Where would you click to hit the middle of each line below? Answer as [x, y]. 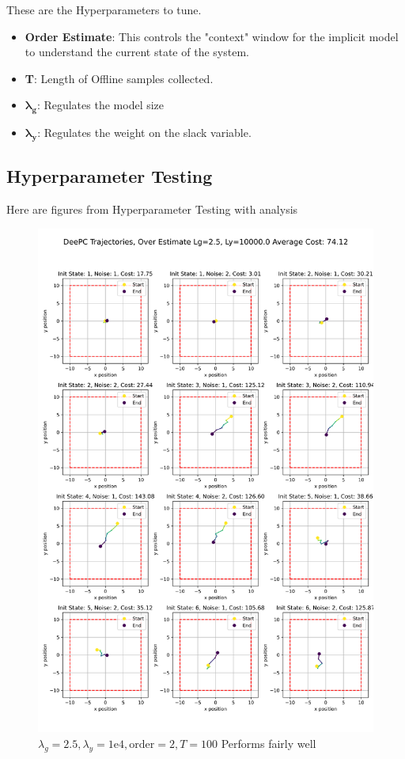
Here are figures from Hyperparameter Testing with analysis [152, 209]
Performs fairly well [269, 743]
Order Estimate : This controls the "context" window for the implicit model [212, 36]
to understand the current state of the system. [137, 52]
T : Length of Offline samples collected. [119, 78]
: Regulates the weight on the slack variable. [144, 133]
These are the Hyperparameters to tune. [104, 9]
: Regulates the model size [100, 105]
